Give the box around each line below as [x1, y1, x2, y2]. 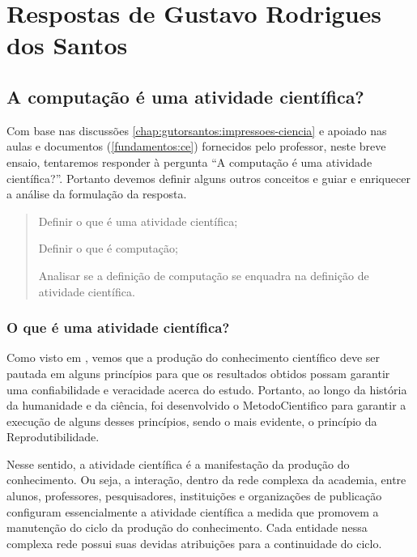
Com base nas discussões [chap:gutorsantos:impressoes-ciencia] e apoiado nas [6, 121, 387, 138]
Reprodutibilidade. [6, 428, 100, 445]
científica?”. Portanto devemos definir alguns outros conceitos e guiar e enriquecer [6, 169, 411, 186]
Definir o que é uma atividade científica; [38, 212, 238, 229]
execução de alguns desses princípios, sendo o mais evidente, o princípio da [6, 412, 377, 429]
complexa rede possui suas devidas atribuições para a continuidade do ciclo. [6, 534, 382, 551]
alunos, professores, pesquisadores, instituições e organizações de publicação [6, 487, 382, 504]
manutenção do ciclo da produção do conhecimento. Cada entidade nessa [6, 519, 368, 536]
